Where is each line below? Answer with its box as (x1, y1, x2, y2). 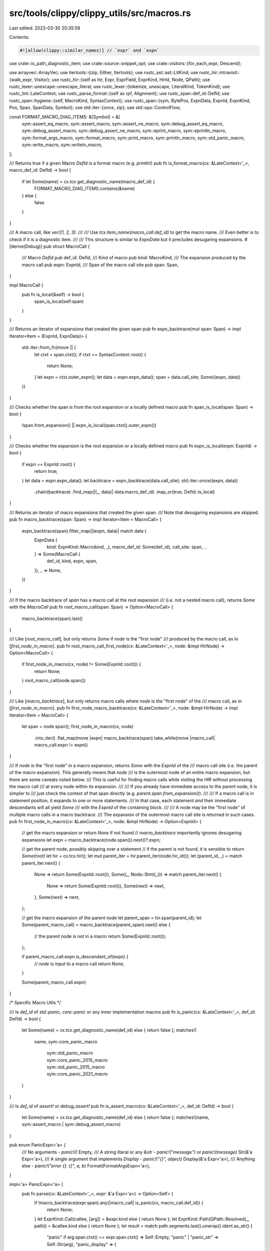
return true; (34, 468, 58, 474)
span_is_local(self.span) (34, 298, 84, 305)
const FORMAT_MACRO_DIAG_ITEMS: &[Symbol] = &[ (9, 114, 120, 120)
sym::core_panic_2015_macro (46, 1057, 108, 1063)
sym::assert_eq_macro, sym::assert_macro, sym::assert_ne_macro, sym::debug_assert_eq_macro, (21, 121, 224, 127)
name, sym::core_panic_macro (34, 1038, 97, 1044)
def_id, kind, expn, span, (46, 558, 97, 564)
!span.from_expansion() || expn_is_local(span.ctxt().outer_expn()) (21, 422, 157, 428)
